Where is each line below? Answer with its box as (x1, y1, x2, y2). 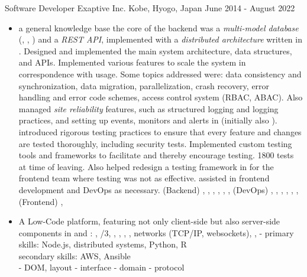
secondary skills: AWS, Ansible (18, 249, 131, 262)
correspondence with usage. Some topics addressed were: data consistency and (18, 67, 302, 80)
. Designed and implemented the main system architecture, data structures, (18, 44, 292, 57)
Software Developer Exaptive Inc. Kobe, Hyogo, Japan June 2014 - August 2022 (5, 2, 295, 14)
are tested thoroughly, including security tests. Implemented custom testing (18, 137, 292, 149)
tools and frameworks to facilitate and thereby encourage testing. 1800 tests (18, 149, 294, 161)
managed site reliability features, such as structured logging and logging (18, 102, 279, 115)
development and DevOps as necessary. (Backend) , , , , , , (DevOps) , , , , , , (18, 183, 299, 195)
